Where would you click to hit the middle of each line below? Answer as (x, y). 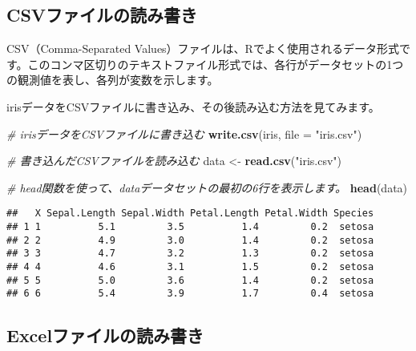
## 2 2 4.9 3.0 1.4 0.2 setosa (190, 240)
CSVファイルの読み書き (102, 15)
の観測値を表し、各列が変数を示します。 (113, 80)
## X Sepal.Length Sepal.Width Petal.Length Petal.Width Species (190, 214)
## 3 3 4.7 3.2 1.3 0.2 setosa (190, 254)
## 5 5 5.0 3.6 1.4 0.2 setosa (190, 280)
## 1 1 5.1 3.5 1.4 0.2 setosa (190, 227)
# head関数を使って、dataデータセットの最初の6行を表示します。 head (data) (207, 187)
